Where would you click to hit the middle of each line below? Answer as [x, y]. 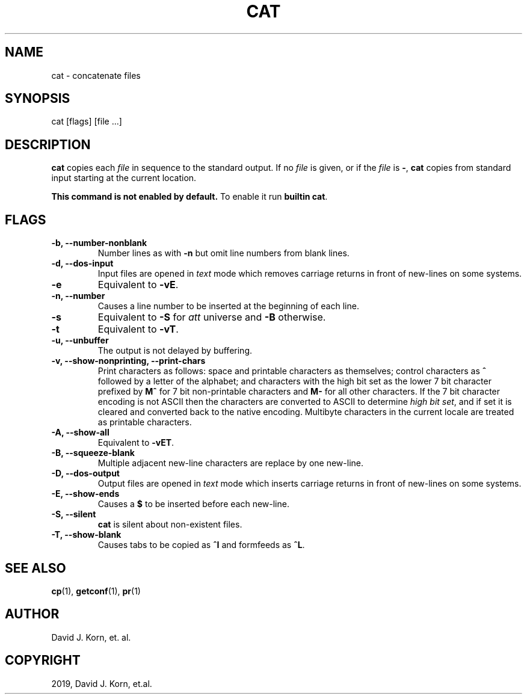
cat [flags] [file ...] [87, 122]
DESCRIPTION [48, 144]
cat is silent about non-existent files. [170, 525]
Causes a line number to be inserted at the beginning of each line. [228, 306]
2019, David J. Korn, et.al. [102, 683]
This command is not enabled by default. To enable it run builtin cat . [190, 197]
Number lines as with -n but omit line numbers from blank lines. [223, 253]
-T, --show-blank [86, 535]
